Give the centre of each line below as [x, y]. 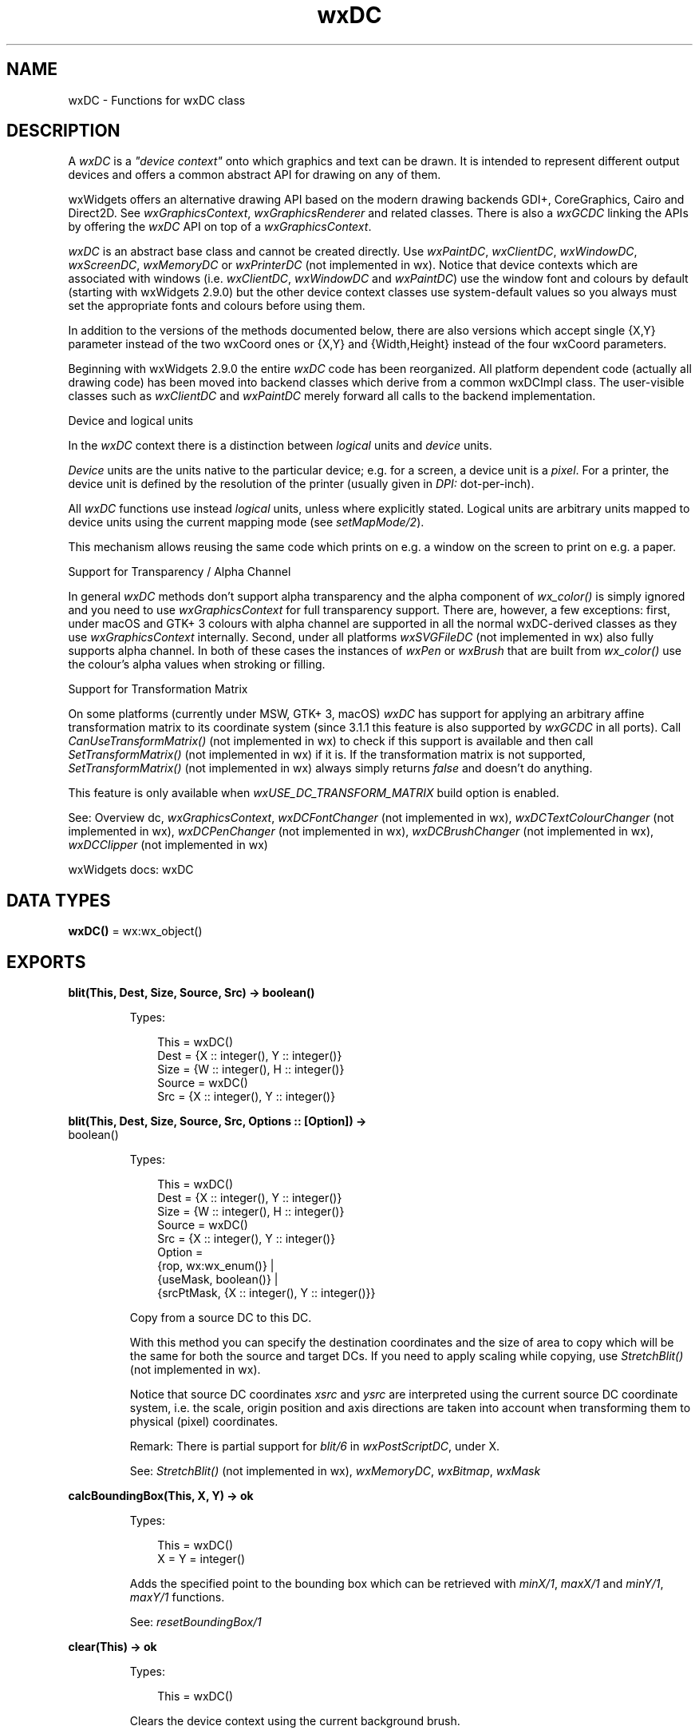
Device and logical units [131, 421]
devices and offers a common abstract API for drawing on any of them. [255, 175]
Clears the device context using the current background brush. [295, 1721]
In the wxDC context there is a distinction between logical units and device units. [280, 446]
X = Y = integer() [201, 1559]
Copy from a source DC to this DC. [221, 1318]
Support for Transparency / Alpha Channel [180, 572]
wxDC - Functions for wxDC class [157, 100]
